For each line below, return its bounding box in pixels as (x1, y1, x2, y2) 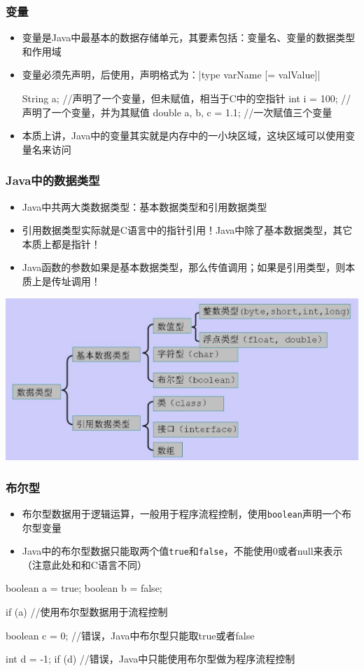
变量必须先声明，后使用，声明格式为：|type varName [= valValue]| (22, 67, 321, 82)
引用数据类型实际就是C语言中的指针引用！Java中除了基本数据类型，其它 (22, 223, 353, 237)
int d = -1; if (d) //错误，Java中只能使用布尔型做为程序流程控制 (6, 651, 295, 666)
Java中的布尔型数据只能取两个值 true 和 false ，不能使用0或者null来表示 (22, 544, 343, 558)
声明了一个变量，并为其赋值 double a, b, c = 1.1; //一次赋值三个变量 (22, 104, 332, 119)
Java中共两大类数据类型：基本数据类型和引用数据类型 (22, 199, 267, 214)
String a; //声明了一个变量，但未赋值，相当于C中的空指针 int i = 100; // (22, 91, 351, 105)
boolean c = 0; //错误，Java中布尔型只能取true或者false (6, 628, 255, 642)
